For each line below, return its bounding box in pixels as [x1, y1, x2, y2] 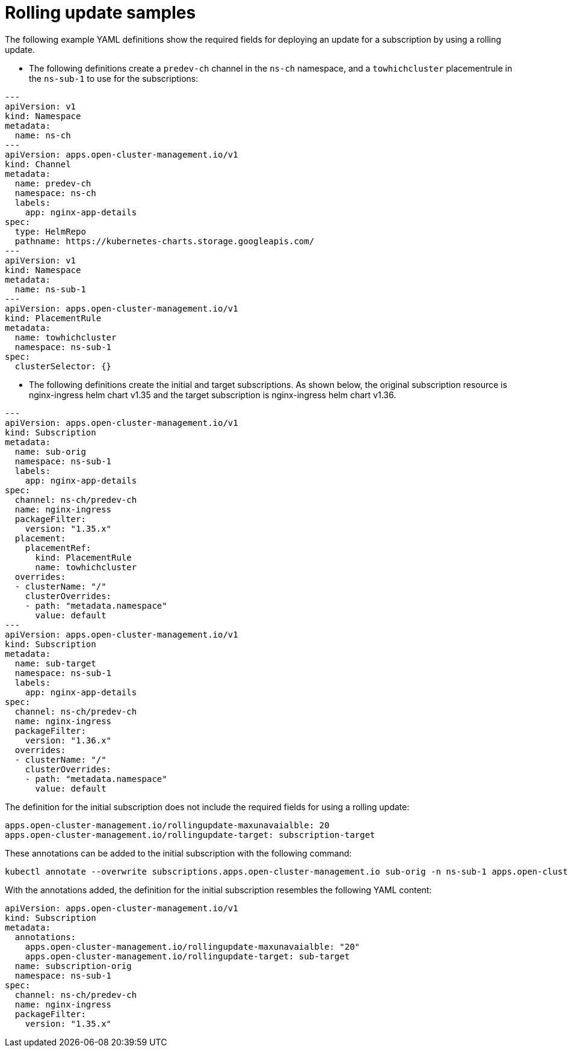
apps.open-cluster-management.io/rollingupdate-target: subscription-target [5, 829, 375, 840]
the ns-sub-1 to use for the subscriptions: [29, 73, 199, 84]
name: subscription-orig [14, 961, 132, 971]
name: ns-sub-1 [14, 284, 86, 294]
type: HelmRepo [14, 226, 86, 236]
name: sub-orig [14, 446, 86, 457]
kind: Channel [5, 159, 71, 169]
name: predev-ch [14, 178, 91, 188]
